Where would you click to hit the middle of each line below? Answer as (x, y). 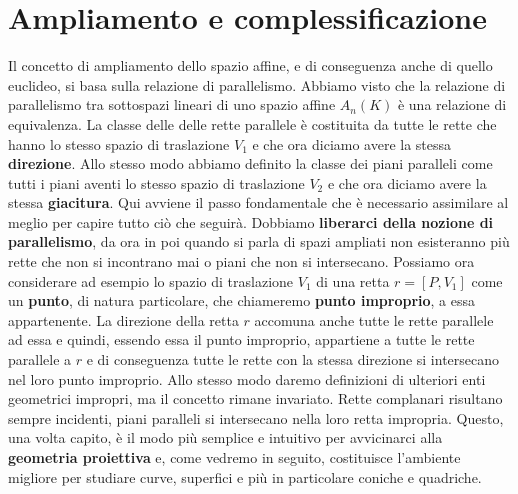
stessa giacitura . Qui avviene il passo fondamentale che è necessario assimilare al (258, 202)
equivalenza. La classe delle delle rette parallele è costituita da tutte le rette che (252, 123)
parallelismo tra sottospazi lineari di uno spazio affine (172, 104)
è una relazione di (452, 104)
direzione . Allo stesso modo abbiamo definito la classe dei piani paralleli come (250, 163)
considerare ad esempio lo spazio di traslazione (151, 280)
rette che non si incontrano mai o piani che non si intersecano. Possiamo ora (241, 261)
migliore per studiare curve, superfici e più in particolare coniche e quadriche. (245, 476)
